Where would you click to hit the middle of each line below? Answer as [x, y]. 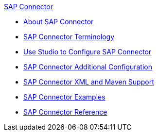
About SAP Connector [59, 22]
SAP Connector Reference [65, 112]
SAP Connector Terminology [69, 37]
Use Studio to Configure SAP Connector [88, 52]
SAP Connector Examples [64, 97]
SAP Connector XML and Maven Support [89, 82]
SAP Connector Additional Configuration [88, 67]
